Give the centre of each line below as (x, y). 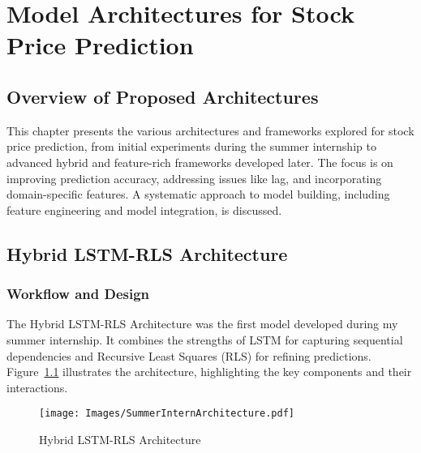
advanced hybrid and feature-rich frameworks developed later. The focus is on (200, 162)
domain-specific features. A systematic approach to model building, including (198, 194)
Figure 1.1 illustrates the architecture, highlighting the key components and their (209, 372)
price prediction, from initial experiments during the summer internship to (191, 146)
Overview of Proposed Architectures (163, 96)
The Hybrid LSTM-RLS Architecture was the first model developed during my (202, 324)
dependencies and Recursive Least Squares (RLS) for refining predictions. (189, 355)
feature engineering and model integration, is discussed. (144, 209)
